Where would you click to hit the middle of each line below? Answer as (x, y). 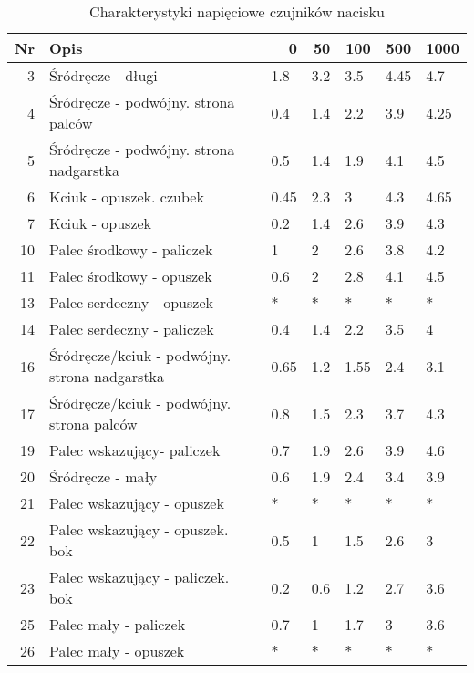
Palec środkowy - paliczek (131, 249)
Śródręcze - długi (103, 75)
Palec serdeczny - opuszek (131, 302)
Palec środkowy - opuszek (130, 276)
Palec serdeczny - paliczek (131, 329)
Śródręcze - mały (103, 476)
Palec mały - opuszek (117, 651)
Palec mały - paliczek (117, 624)
